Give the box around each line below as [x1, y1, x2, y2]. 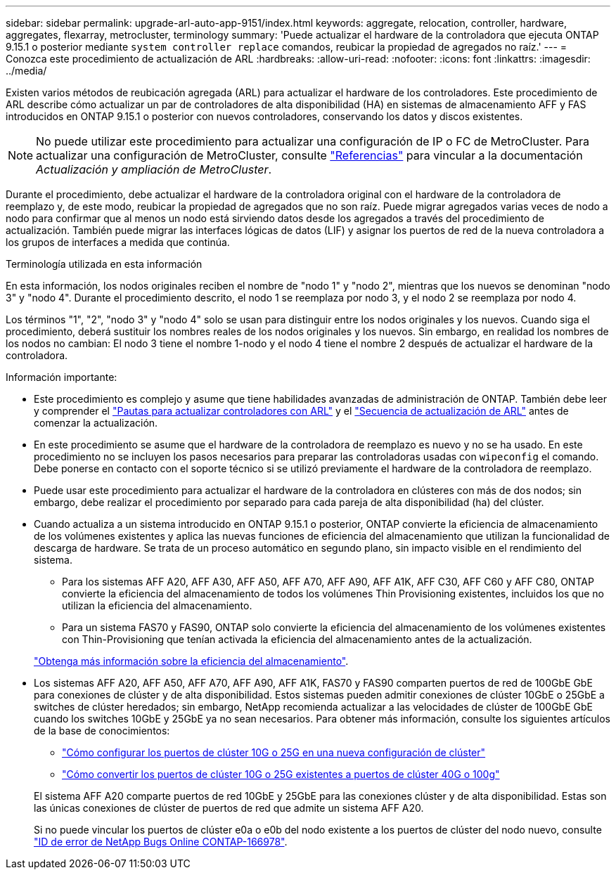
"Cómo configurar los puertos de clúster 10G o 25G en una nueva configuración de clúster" [62, 746, 486, 758]
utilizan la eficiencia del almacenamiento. [62, 599, 252, 611]
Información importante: [6, 371, 117, 383]
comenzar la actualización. [34, 417, 158, 429]
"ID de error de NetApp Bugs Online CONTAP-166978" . [34, 836, 288, 848]
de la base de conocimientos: [34, 725, 170, 737]
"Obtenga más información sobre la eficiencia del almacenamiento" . [34, 655, 349, 667]
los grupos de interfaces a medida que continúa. [6, 236, 230, 248]
